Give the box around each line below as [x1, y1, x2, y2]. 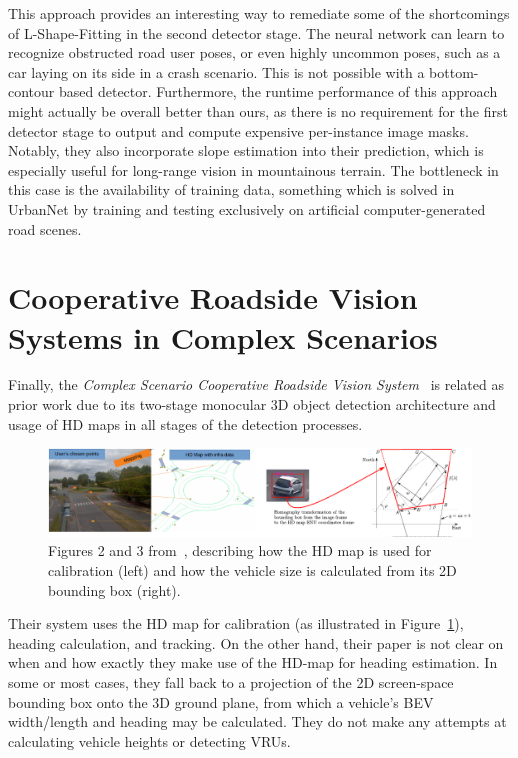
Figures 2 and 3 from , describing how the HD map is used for [48, 540, 432, 561]
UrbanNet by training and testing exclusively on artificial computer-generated [8, 198, 486, 219]
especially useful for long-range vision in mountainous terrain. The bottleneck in [8, 159, 499, 180]
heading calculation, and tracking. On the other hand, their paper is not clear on [8, 632, 504, 653]
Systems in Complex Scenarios [8, 316, 438, 357]
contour [8, 81, 55, 102]
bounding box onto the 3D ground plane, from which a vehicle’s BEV [8, 691, 434, 712]
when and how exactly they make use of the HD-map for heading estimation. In [8, 652, 498, 673]
